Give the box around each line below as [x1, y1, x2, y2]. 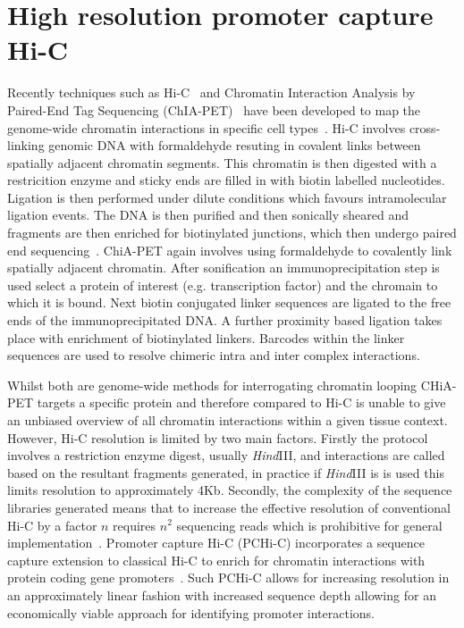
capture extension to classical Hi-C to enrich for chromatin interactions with [7, 550, 426, 569]
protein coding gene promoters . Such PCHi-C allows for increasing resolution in [7, 568, 450, 587]
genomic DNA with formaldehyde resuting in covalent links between [48, 136, 421, 155]
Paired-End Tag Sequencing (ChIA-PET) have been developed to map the [7, 100, 421, 119]
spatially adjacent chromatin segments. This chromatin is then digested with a [7, 153, 437, 172]
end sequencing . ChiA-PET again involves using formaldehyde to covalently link [7, 240, 452, 259]
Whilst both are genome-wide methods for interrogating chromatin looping [7, 375, 418, 394]
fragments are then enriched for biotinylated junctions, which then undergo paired [7, 223, 457, 242]
